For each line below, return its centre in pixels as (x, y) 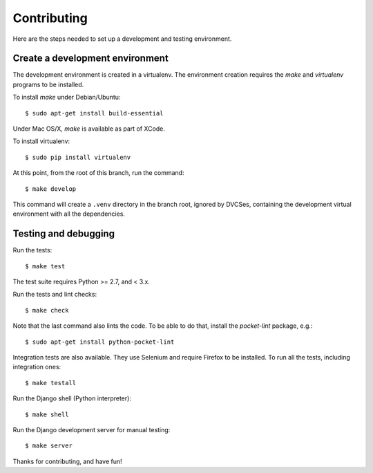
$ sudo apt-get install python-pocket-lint (100, 342)
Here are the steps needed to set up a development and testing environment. (122, 39)
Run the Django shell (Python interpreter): (72, 398)
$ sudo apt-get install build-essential (94, 113)
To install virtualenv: (41, 141)
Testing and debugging (64, 234)
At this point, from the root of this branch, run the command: (98, 173)
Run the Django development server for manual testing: (92, 429)
